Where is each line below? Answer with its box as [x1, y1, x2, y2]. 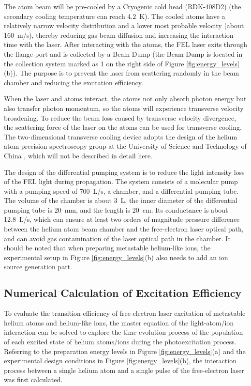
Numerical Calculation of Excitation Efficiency [4, 285, 242, 300]
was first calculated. [4, 374, 63, 385]
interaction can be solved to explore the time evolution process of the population [4, 327, 243, 337]
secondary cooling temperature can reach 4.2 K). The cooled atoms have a [4, 11, 225, 21]
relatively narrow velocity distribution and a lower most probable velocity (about [4, 20, 244, 31]
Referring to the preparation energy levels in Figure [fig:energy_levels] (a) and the [4, 346, 246, 356]
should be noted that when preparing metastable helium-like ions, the [4, 243, 210, 253]
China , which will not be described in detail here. [4, 150, 153, 160]
